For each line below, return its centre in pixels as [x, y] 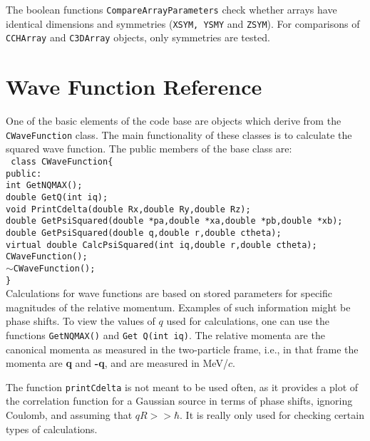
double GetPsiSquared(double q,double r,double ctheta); [144, 233]
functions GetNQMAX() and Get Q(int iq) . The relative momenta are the [165, 334]
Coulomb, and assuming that [69, 415]
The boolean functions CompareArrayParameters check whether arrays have [171, 9]
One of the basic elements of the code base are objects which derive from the [174, 121]
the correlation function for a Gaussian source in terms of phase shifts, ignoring [179, 401]
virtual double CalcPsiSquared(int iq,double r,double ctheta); [161, 245]
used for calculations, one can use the [248, 321]
